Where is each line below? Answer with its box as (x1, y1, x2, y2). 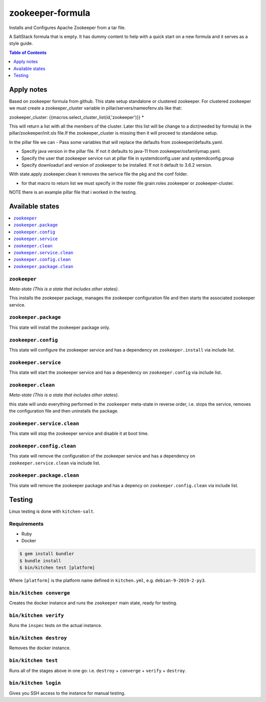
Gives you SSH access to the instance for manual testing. (9, 690, 126, 696)
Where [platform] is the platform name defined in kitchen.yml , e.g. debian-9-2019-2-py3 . (9, 577, 206, 583)
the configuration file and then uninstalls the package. (9, 408, 119, 414)
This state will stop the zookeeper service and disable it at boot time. (9, 430, 149, 436)
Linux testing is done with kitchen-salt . (9, 508, 95, 514)
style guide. (9, 40, 33, 46)
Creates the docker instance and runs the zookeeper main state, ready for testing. (9, 600, 177, 606)
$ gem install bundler (19, 551, 74, 557)
